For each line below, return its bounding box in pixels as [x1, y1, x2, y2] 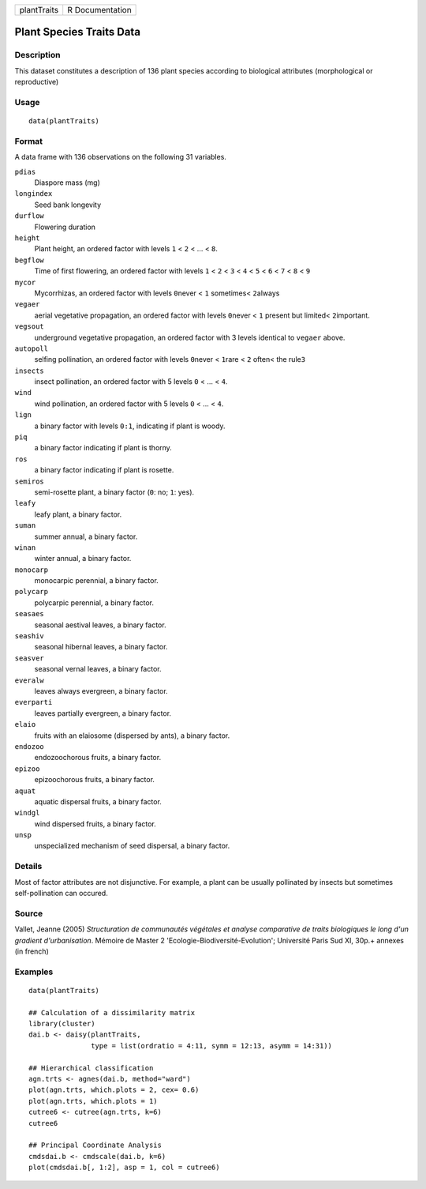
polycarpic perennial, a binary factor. [34, 597, 154, 608]
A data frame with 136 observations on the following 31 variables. [14, 152, 226, 162]
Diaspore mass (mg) [34, 178, 100, 187]
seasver [14, 653, 45, 663]
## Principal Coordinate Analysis [28, 1141, 162, 1149]
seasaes [14, 609, 45, 619]
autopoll [14, 344, 49, 353]
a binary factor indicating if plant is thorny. [34, 443, 173, 453]
